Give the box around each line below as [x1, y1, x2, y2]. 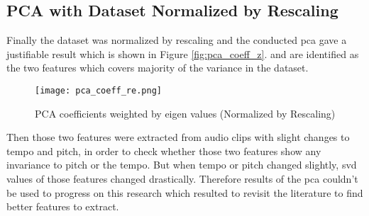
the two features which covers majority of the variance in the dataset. [6, 60, 309, 75]
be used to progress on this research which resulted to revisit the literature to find [6, 185, 363, 200]
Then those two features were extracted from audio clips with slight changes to [6, 130, 350, 144]
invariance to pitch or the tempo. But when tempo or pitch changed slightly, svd [6, 157, 357, 172]
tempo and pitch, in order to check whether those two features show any [6, 143, 321, 158]
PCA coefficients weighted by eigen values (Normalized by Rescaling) [35, 106, 336, 120]
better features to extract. [6, 199, 119, 214]
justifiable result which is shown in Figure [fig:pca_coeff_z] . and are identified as [6, 46, 359, 61]
